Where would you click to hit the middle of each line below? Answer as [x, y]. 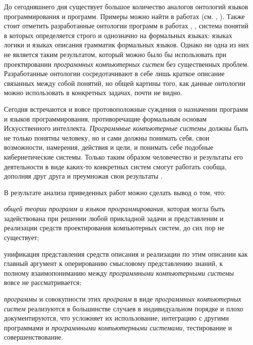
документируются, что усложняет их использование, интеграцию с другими [116, 318]
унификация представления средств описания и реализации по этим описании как [126, 254]
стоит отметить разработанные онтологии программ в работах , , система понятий [126, 26]
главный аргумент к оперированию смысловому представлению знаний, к [114, 263]
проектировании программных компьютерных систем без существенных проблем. [126, 64]
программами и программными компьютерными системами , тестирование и [118, 327]
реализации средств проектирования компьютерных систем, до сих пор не [114, 228]
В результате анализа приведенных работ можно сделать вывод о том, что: [115, 192]
